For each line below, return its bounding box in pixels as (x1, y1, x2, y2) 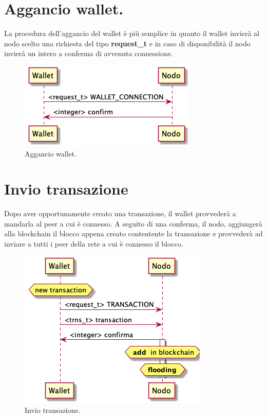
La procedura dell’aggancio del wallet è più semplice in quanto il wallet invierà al (4, 28, 259, 39)
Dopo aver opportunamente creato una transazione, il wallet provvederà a (4, 208, 236, 219)
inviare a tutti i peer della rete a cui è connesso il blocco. (4, 238, 183, 249)
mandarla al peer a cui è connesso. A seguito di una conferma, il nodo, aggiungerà (4, 218, 262, 229)
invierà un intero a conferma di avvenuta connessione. (4, 48, 173, 59)
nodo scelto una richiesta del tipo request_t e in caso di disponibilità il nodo (4, 38, 251, 48)
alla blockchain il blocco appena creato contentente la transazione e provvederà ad (4, 228, 263, 239)
